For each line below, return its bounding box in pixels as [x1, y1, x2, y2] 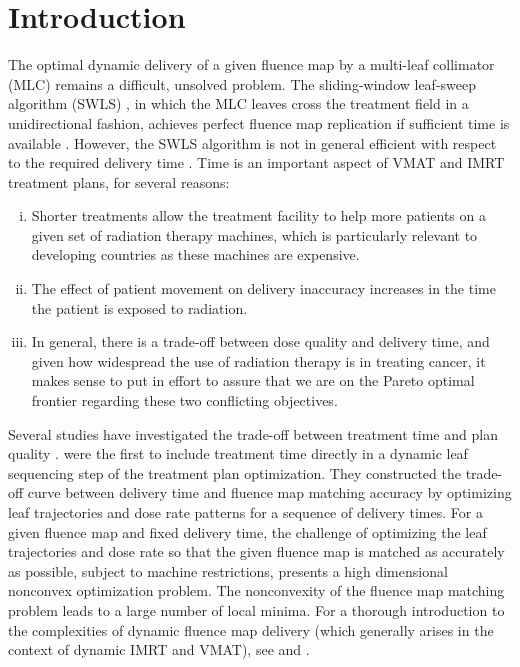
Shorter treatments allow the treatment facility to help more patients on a [31, 205, 486, 226]
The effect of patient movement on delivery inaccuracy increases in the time [31, 278, 496, 299]
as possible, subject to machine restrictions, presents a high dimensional [8, 560, 448, 581]
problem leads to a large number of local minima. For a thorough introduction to [8, 599, 505, 620]
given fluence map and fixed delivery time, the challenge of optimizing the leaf [8, 521, 487, 542]
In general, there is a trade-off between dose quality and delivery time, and [31, 331, 490, 352]
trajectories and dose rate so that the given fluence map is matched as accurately [8, 541, 505, 562]
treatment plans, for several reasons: [8, 171, 230, 192]
